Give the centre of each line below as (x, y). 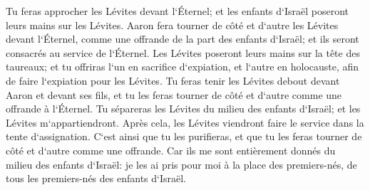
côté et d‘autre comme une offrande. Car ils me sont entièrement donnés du (171, 150)
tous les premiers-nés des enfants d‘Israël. (96, 178)
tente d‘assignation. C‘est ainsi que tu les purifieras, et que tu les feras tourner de (184, 136)
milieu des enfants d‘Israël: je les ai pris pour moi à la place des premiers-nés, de (181, 164)
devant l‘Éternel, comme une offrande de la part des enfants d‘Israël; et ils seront (183, 39)
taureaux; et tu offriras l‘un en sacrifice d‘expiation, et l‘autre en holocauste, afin (183, 67)
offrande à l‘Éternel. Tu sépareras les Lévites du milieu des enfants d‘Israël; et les (183, 109)
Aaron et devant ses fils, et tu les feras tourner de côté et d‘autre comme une (174, 94)
